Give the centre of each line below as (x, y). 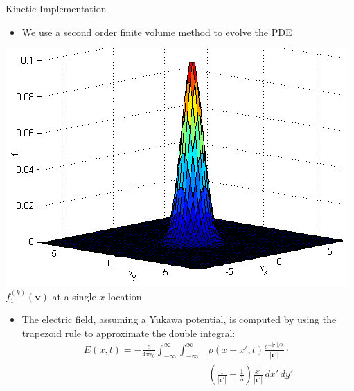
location (125, 296)
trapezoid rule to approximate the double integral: (129, 333)
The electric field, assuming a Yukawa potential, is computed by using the (179, 319)
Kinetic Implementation (56, 8)
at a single (74, 296)
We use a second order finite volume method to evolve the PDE (157, 31)
